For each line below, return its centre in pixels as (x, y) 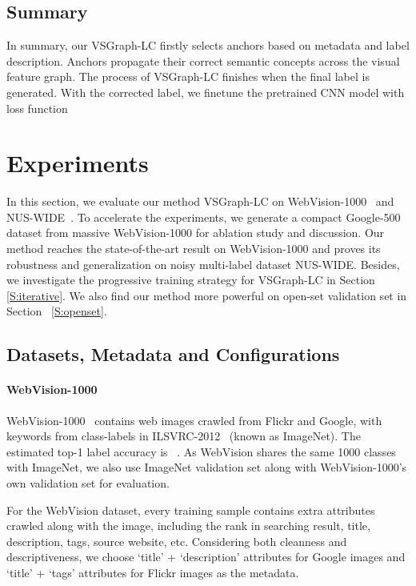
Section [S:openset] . (57, 311)
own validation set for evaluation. (88, 483)
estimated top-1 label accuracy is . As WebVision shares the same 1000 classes (201, 451)
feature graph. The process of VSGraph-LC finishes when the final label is (188, 76)
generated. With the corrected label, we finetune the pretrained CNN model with (206, 92)
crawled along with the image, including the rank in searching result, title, (188, 526)
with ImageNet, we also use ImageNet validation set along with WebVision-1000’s (207, 467)
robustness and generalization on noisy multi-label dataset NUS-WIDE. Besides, (203, 264)
